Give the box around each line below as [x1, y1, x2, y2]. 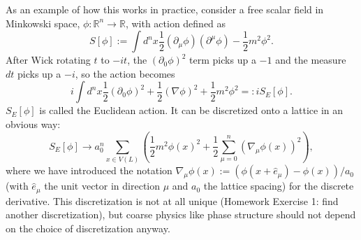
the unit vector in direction [44, 178, 160, 193]
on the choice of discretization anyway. [6, 220, 170, 235]
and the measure [275, 52, 346, 67]
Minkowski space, [6, 15, 80, 30]
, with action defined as [125, 15, 226, 30]
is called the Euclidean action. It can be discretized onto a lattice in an [39, 103, 344, 118]
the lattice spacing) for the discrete [203, 178, 354, 193]
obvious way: [6, 116, 61, 131]
